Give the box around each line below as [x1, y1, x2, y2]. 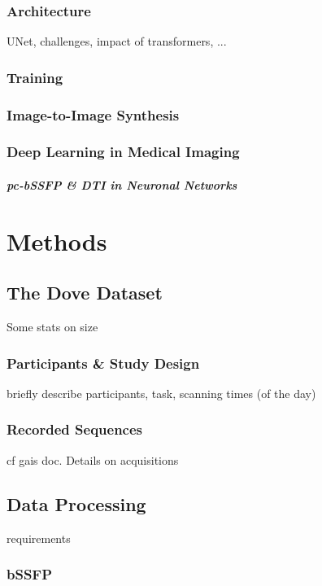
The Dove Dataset [7, 280, 163, 305]
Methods [7, 224, 107, 257]
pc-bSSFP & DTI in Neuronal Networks [7, 176, 237, 193]
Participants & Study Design [7, 352, 200, 373]
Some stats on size [7, 318, 98, 335]
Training [7, 67, 63, 87]
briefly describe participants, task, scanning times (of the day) [7, 384, 316, 401]
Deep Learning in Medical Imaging [7, 142, 240, 162]
